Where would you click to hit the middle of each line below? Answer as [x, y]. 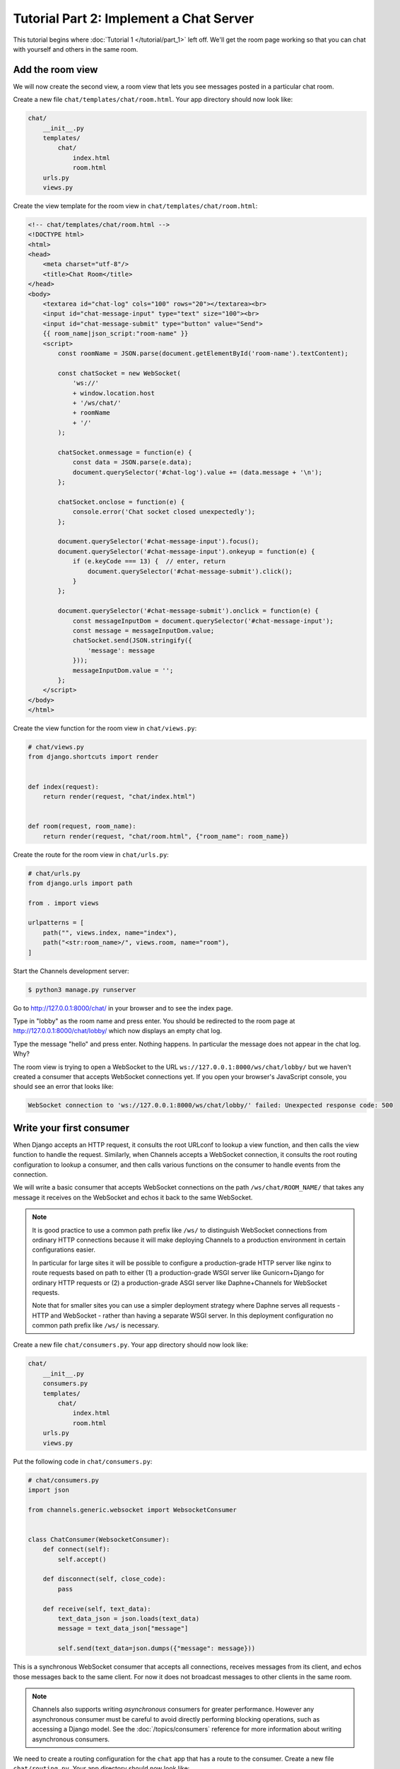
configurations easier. [64, 1250]
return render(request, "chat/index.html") [119, 796]
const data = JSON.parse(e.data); [132, 462]
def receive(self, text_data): [97, 1609]
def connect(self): [77, 1549]
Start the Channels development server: [71, 971]
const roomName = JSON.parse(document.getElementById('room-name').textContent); [203, 353]
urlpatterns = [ [56, 923]
